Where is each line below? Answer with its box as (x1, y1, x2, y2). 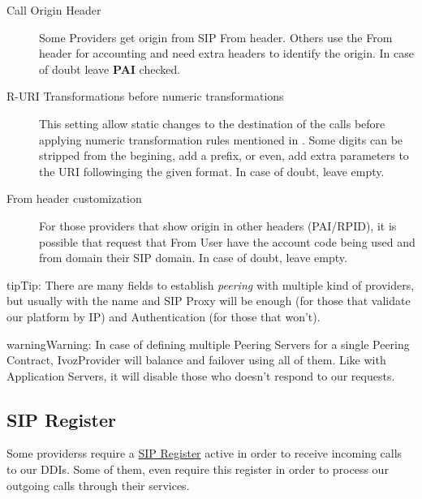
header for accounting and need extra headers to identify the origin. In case (39, 45, 414, 62)
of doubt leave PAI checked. (39, 60, 181, 77)
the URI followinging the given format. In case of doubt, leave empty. (39, 162, 385, 179)
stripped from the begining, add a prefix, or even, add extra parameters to (39, 147, 409, 164)
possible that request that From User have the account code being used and (39, 233, 416, 250)
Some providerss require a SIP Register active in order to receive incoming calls (6, 445, 403, 462)
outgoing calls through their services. (6, 476, 190, 493)
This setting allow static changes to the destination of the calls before (39, 114, 385, 131)
